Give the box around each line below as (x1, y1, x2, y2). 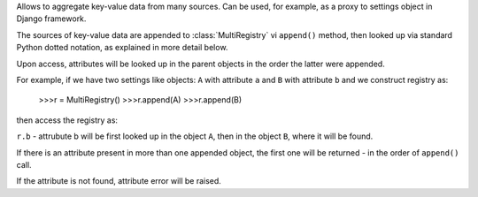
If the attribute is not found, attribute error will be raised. (16, 176, 221, 186)
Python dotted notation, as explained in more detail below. (16, 42, 228, 53)
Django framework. (16, 13, 87, 24)
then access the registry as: (16, 115, 119, 125)
